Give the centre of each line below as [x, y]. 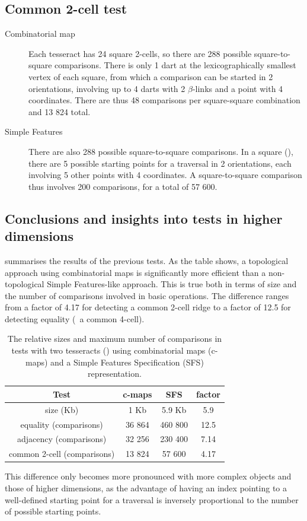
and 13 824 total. [60, 111]
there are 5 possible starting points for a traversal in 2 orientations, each [160, 163]
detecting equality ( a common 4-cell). [75, 318]
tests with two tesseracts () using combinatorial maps [108, 350]
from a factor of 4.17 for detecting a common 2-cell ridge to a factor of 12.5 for [148, 307]
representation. [115, 374]
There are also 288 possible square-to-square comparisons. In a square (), [161, 151]
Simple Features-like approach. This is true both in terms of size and [172, 284]
